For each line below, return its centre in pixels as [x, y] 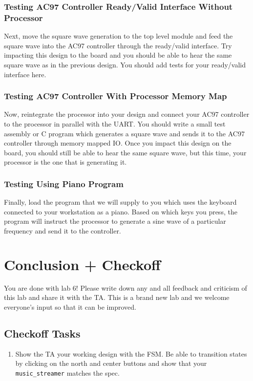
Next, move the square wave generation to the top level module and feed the [118, 36]
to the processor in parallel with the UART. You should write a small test [115, 123]
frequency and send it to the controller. [63, 230]
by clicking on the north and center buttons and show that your [111, 363]
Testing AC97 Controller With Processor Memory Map [116, 96]
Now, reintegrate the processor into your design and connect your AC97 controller [127, 114]
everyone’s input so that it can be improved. [70, 307]
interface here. [25, 74]
